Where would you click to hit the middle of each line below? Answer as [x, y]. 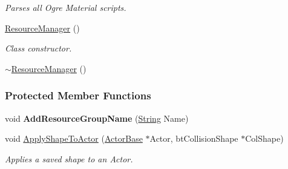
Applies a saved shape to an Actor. [69, 158]
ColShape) [264, 138]
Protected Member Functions [78, 95]
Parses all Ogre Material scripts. [66, 7]
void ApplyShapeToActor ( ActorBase [74, 138]
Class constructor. [38, 48]
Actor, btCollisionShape [194, 138]
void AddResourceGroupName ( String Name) [97, 118]
